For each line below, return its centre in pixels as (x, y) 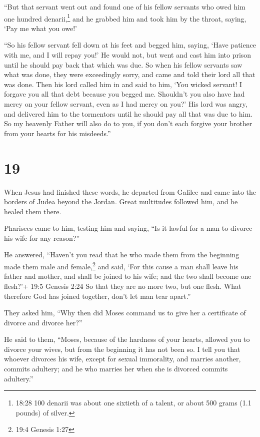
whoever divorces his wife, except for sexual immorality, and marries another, (122, 359)
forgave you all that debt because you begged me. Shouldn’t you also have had (124, 94)
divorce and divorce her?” (43, 322)
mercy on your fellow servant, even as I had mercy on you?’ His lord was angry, (126, 104)
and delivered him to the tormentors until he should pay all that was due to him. (128, 113)
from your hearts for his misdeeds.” (57, 133)
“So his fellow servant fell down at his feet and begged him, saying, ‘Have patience (130, 45)
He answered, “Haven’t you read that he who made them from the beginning (122, 255)
